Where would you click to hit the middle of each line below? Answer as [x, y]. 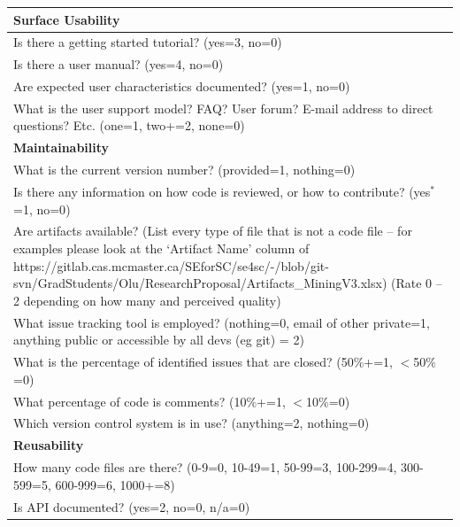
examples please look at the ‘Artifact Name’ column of [161, 248]
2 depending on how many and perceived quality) [147, 300]
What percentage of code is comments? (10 [130, 401]
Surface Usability [67, 19]
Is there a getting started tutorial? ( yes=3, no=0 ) [148, 42]
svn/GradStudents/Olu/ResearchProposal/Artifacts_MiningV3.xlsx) [200, 283]
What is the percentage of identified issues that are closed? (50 [184, 362]
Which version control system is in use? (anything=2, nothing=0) [192, 423]
